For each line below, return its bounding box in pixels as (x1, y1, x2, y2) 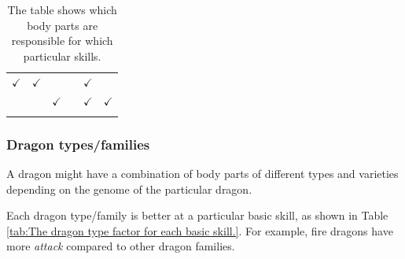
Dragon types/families (6, 134, 150, 154)
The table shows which (7, 2, 117, 17)
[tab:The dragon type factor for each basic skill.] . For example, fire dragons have (6, 222, 393, 239)
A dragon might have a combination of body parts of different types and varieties (6, 165, 399, 182)
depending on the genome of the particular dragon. (6, 180, 252, 197)
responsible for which (11, 32, 113, 49)
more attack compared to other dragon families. (6, 238, 235, 254)
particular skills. (23, 47, 101, 64)
